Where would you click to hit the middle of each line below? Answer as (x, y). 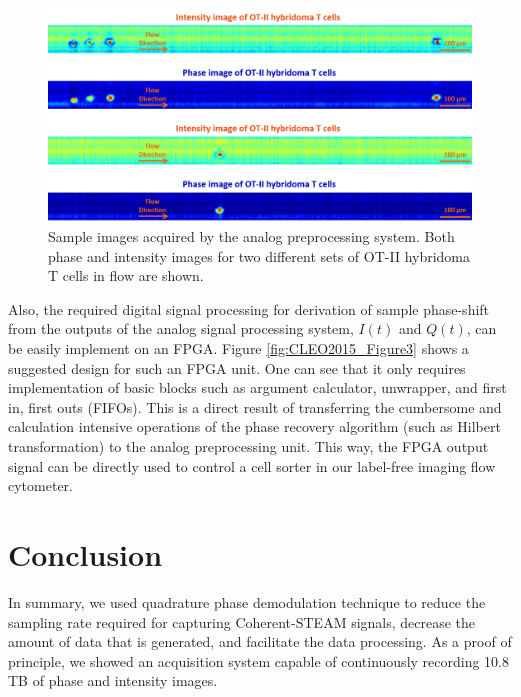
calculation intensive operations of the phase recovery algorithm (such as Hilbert (254, 426)
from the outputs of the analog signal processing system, (181, 328)
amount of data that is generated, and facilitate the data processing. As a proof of (260, 641)
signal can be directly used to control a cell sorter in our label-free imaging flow (252, 465)
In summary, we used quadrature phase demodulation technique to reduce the (247, 601)
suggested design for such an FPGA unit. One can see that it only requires (237, 367)
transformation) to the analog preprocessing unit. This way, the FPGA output (248, 446)
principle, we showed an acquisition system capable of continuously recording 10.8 (259, 660)
